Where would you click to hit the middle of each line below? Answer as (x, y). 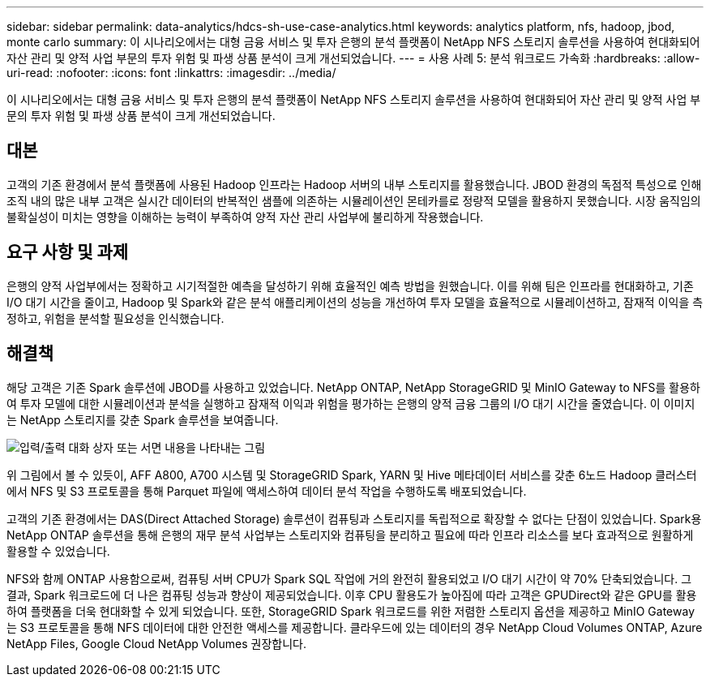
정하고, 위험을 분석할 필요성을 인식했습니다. (115, 318)
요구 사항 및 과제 (68, 252)
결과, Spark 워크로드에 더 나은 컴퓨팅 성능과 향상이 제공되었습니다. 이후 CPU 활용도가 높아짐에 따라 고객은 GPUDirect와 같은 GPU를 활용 (352, 595)
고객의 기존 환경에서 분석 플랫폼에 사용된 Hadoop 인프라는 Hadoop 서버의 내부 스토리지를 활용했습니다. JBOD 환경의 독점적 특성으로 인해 (354, 184)
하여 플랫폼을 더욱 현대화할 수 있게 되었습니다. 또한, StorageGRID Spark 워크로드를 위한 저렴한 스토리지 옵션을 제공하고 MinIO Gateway (351, 611)
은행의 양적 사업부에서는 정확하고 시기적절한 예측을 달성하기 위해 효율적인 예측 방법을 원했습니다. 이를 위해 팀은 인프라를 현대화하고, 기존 (350, 286)
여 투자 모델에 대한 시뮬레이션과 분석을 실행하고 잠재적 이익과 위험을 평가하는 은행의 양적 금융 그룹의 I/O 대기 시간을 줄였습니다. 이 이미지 (351, 403)
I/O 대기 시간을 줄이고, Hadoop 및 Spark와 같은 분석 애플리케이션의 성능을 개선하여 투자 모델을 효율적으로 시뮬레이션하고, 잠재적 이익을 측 (355, 302)
